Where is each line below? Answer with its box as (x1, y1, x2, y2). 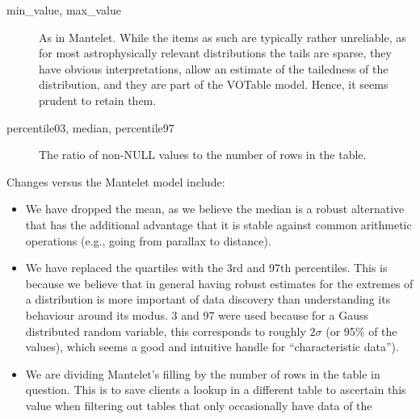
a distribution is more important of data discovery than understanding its (25, 291, 391, 308)
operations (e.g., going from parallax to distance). (25, 232, 271, 249)
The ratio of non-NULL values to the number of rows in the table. (39, 146, 367, 163)
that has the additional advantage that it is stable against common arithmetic (25, 216, 412, 233)
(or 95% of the (325, 322, 397, 339)
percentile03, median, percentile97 (6, 119, 174, 136)
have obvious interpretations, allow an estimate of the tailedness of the (39, 60, 388, 77)
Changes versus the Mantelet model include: (6, 173, 225, 190)
